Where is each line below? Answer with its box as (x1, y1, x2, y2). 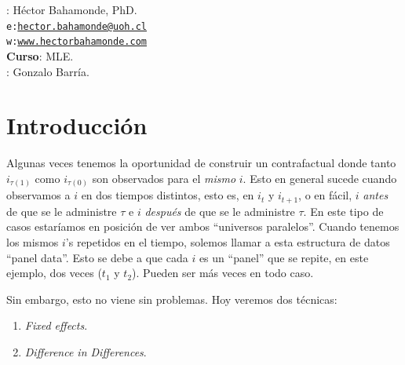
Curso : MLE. (6, 47, 74, 64)
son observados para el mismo (92, 170, 236, 186)
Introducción (6, 109, 148, 141)
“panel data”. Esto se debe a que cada (6, 249, 188, 265)
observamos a (6, 187, 71, 203)
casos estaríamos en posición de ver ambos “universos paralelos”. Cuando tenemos (6, 218, 400, 235)
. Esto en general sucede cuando (243, 170, 397, 186)
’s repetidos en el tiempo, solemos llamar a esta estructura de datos (65, 233, 390, 250)
